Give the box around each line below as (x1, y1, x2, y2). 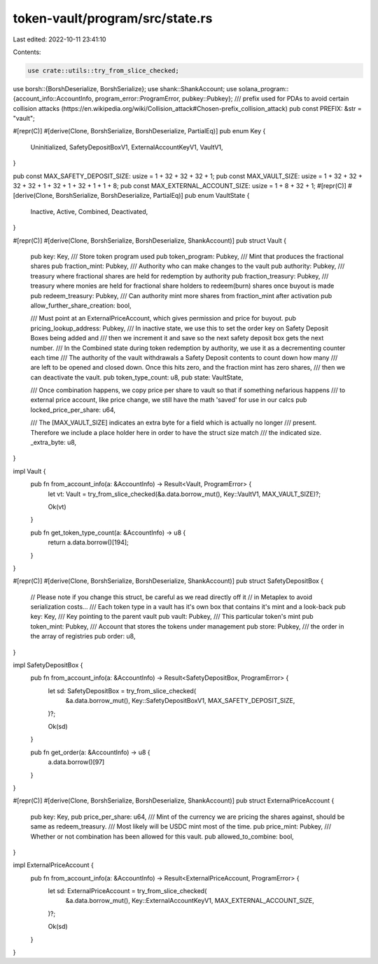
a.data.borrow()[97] (48, 758, 105, 766)
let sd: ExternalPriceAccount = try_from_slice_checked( (48, 887, 207, 895)
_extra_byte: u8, (30, 439, 77, 447)
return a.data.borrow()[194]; (48, 538, 129, 547)
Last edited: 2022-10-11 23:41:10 (13, 35, 106, 43)
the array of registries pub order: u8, (30, 632, 136, 641)
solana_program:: (238, 84, 289, 93)
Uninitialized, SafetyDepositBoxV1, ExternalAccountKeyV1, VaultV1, (30, 142, 223, 151)
